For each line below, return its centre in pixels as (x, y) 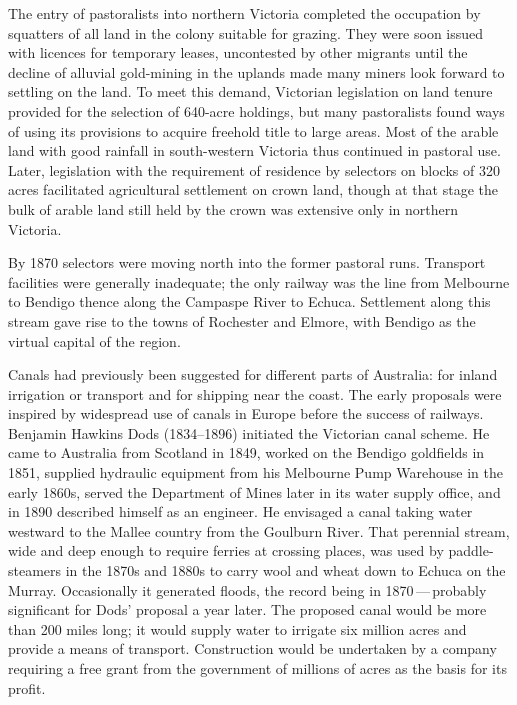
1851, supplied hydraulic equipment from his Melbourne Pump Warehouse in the (255, 472)
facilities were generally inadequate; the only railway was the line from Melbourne (259, 281)
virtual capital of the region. (94, 340)
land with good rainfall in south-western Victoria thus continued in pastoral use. (254, 150)
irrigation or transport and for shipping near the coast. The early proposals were (255, 393)
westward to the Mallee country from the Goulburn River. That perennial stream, (259, 530)
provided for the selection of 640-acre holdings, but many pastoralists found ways (256, 110)
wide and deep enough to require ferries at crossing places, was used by (226, 550)
